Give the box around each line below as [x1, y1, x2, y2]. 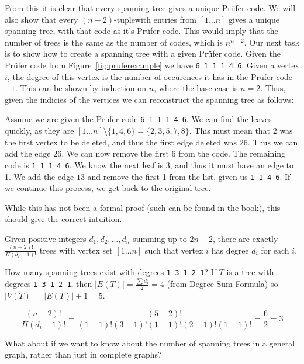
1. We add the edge [5, 170, 74, 182]
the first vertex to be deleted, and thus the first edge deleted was [5, 136, 237, 148]
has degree [211, 244, 249, 256]
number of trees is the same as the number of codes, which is [5, 36, 223, 48]
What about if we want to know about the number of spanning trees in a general [5, 337, 295, 349]
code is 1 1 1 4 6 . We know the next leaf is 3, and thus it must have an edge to [5, 158, 294, 171]
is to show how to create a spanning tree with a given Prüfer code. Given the [5, 47, 281, 60]
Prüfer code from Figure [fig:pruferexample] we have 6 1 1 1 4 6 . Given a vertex [5, 58, 299, 71]
